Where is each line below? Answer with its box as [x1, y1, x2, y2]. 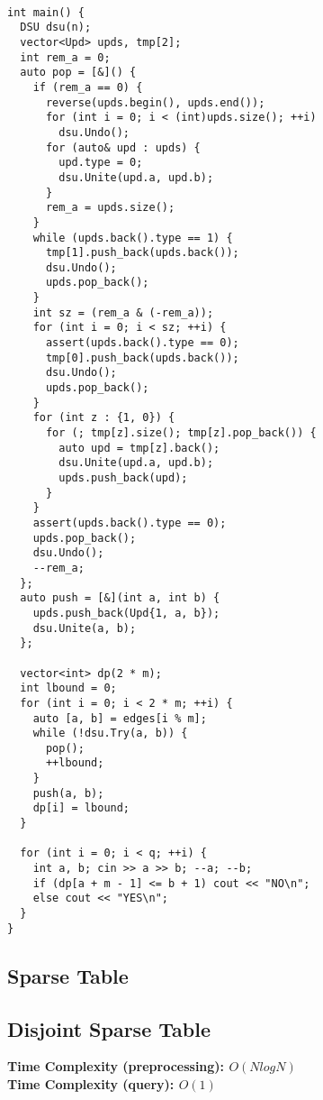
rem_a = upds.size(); [45, 201, 175, 215]
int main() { [7, 5, 85, 19]
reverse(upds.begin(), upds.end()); [45, 96, 265, 109]
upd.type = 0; [58, 156, 143, 170]
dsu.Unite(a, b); [32, 621, 137, 635]
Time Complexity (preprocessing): [7, 1057, 225, 1076]
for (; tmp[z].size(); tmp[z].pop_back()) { [45, 426, 317, 440]
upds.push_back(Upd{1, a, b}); [32, 606, 220, 619]
